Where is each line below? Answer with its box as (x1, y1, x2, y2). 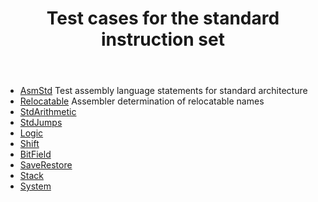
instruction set (101, 28, 225, 51)
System (19, 180, 52, 192)
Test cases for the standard (46, 7, 280, 30)
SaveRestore (19, 159, 73, 171)
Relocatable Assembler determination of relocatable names (19, 95, 265, 107)
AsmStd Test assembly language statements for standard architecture (19, 85, 308, 97)
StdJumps (19, 117, 63, 129)
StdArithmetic (19, 106, 77, 118)
